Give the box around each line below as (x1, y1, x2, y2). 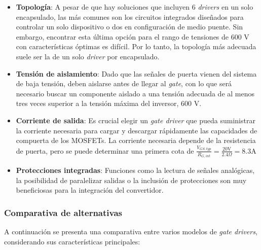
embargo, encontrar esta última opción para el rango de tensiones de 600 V (16, 31, 249, 42)
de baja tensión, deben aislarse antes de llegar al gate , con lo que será (16, 78, 232, 89)
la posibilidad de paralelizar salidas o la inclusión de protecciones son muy (16, 174, 247, 185)
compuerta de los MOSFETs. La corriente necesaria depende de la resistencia (16, 135, 256, 146)
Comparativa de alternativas (4, 206, 122, 219)
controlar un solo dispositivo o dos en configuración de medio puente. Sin (16, 21, 243, 32)
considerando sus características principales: (4, 236, 140, 246)
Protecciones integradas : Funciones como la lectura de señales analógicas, (16, 165, 255, 175)
